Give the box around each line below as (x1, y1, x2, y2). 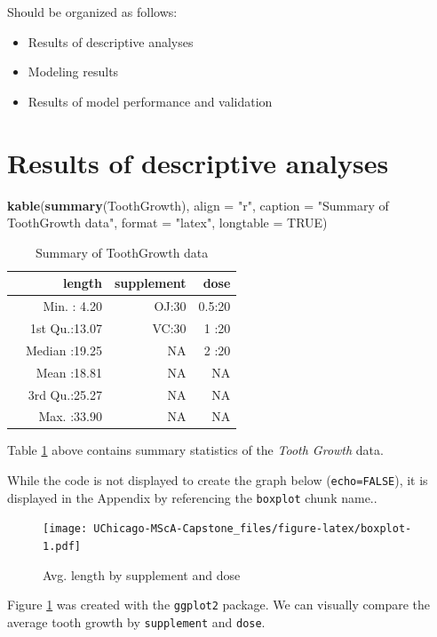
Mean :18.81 (36, 362, 102, 381)
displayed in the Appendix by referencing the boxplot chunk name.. (7, 488, 377, 506)
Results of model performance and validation (28, 92, 273, 110)
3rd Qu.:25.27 (28, 385, 102, 403)
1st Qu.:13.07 (29, 318, 102, 337)
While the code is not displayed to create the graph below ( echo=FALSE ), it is (7, 471, 428, 490)
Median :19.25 (26, 340, 102, 359)
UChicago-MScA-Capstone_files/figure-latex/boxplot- (93, 522, 412, 536)
